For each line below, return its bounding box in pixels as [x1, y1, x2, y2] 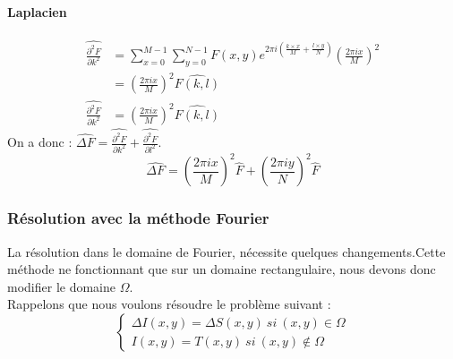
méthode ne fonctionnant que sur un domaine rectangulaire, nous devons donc [7, 260, 436, 278]
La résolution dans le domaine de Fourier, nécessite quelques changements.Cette [7, 242, 446, 261]
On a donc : [7, 132, 73, 151]
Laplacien [7, 2, 67, 21]
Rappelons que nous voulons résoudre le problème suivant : [7, 295, 331, 313]
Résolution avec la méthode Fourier [7, 207, 269, 229]
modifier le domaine [7, 277, 115, 295]
